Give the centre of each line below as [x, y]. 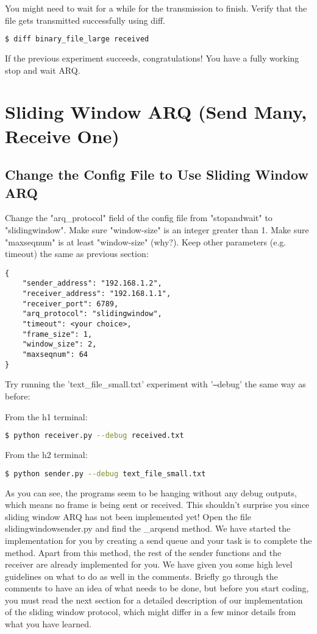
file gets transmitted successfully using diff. [85, 20]
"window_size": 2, [59, 344]
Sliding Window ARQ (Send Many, [156, 112]
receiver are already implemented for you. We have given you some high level [149, 564]
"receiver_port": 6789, [70, 304]
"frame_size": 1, [57, 334]
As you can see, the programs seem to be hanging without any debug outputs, [151, 492]
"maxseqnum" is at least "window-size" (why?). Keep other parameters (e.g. [146, 241]
